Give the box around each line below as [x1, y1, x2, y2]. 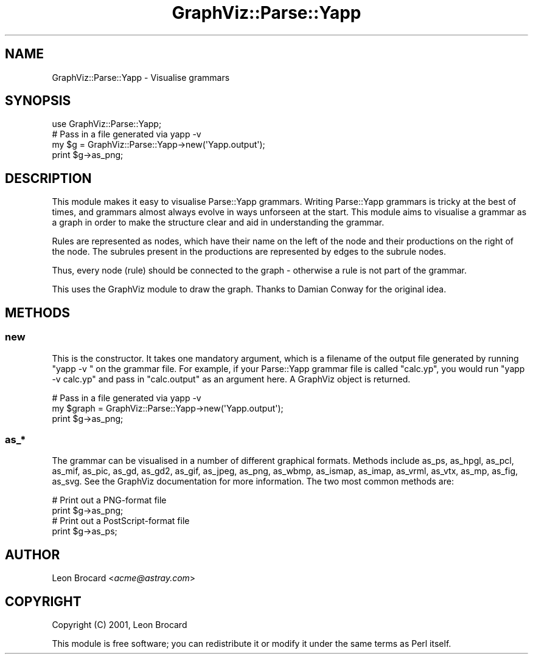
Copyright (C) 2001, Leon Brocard [52, 619, 187, 630]
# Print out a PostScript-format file [52, 516, 190, 526]
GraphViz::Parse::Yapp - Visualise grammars [52, 72, 230, 83]
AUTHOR [5, 547, 60, 562]
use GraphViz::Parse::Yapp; [52, 119, 162, 129]
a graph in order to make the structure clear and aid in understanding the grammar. [52, 217, 385, 228]
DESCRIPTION [5, 170, 92, 186]
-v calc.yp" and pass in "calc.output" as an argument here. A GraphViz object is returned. [52, 373, 411, 384]
